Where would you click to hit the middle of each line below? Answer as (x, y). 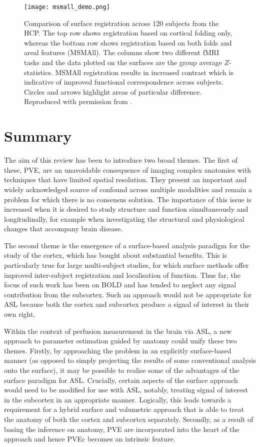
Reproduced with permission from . (78, 101)
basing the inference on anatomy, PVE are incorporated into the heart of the (122, 429)
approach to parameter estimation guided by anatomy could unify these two (120, 341)
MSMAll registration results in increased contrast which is (144, 72)
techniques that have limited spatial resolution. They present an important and (125, 179)
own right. (20, 314)
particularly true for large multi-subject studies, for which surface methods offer (126, 265)
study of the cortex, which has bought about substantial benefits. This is (115, 255)
